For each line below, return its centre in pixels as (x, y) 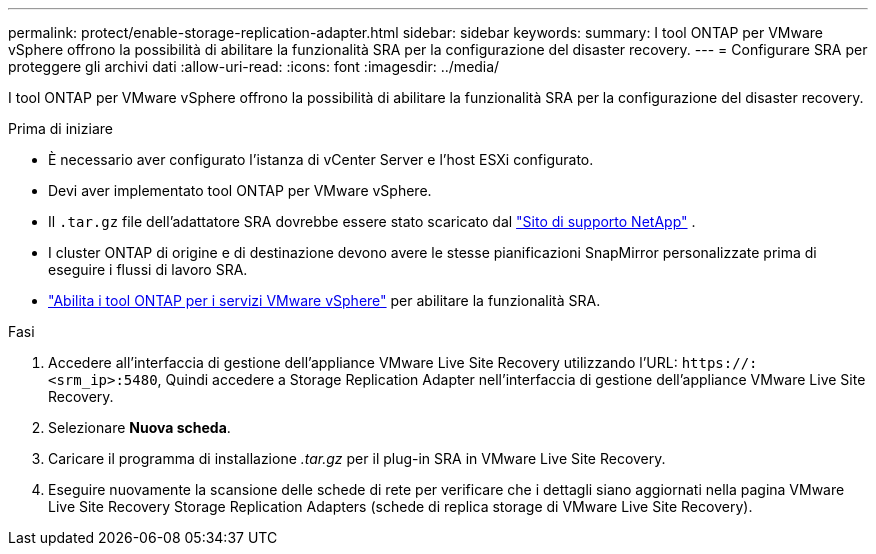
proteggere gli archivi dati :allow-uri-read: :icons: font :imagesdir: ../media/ (254, 66)
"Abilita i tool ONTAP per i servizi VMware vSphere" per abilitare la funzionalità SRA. (324, 300)
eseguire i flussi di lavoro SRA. (148, 269)
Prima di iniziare (60, 128)
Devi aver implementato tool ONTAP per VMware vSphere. (240, 190)
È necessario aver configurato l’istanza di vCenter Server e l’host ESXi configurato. (321, 159)
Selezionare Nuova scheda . (139, 427)
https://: (719, 363)
